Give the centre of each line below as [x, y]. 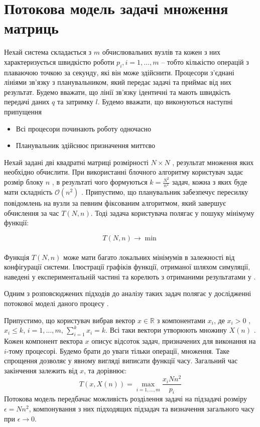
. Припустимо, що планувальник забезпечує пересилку [165, 192]
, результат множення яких [213, 162]
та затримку [75, 102]
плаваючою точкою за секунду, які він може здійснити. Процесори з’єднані [119, 72]
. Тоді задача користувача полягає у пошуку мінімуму [172, 212]
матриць [31, 28]
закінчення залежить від [41, 370]
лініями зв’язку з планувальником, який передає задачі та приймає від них [118, 82]
